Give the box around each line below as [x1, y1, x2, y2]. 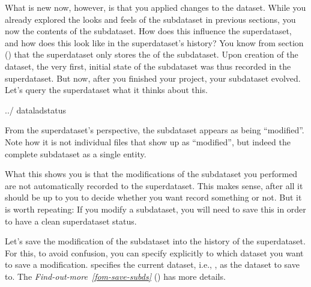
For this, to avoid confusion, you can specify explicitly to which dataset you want [5, 246, 304, 259]
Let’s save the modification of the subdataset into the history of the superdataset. [5, 235, 306, 247]
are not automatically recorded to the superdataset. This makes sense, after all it [5, 179, 303, 192]
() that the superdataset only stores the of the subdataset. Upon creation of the [5, 48, 298, 61]
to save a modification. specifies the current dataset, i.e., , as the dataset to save [5, 258, 300, 271]
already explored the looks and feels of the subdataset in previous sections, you [5, 13, 296, 25]
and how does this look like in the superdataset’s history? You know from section [5, 36, 304, 49]
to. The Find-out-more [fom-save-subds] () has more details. [5, 270, 226, 282]
